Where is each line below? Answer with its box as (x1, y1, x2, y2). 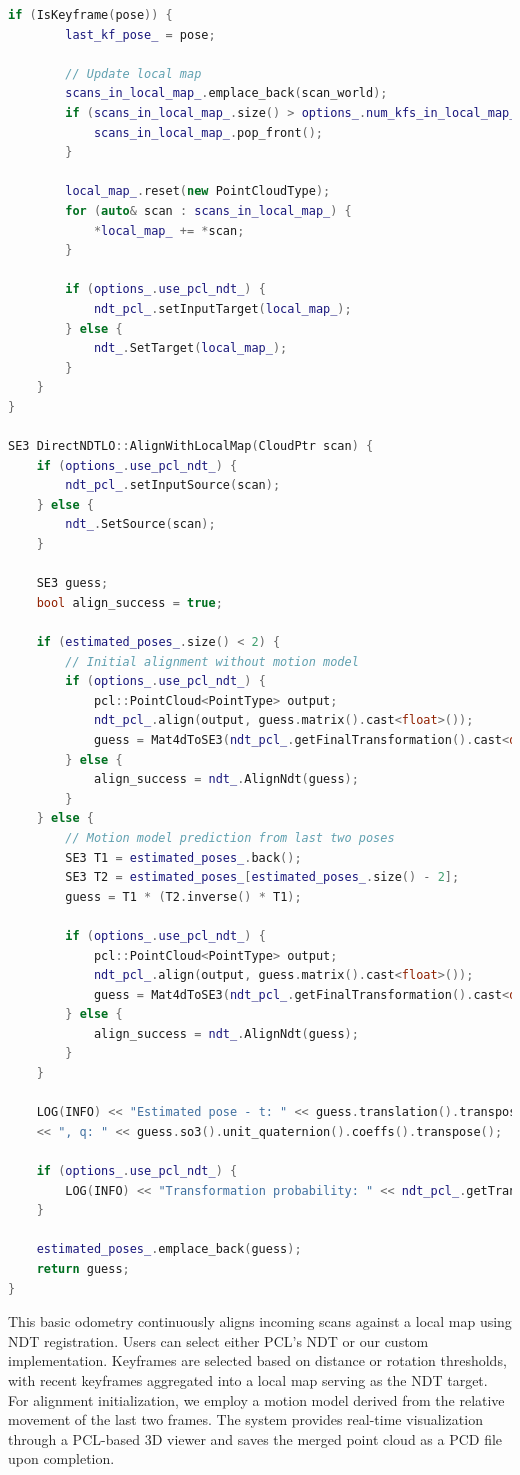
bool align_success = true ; (36, 595, 223, 610)
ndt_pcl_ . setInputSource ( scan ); (65, 478, 281, 493)
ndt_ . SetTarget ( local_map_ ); (93, 341, 288, 356)
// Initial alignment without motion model (65, 654, 359, 669)
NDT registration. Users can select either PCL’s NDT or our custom (8, 1330, 429, 1351)
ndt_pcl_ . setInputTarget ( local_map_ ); (93, 301, 352, 316)
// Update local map (65, 66, 202, 81)
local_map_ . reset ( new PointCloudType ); (65, 184, 331, 199)
